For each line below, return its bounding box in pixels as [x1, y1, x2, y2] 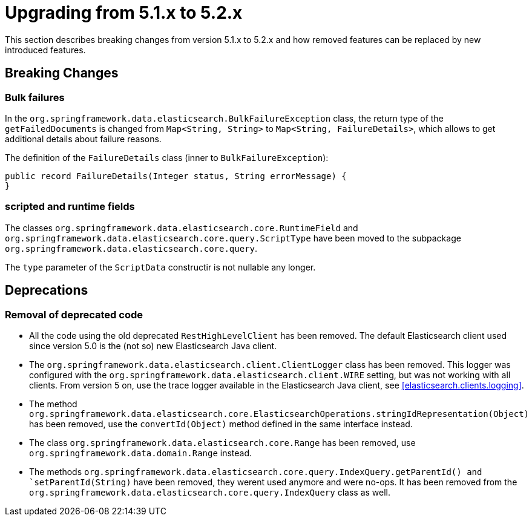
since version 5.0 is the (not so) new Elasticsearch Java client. [29, 340, 277, 351]
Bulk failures [5, 91, 65, 103]
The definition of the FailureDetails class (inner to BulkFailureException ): [5, 152, 329, 163]
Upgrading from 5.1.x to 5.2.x [5, 2, 243, 23]
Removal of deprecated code [5, 308, 143, 321]
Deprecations [5, 283, 88, 298]
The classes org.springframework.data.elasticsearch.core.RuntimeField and [5, 222, 358, 233]
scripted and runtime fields [5, 200, 135, 213]
